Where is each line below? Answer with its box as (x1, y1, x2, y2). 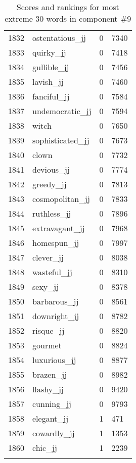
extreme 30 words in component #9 (5, 13, 131, 24)
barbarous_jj (32, 295, 79, 307)
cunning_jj (32, 398, 71, 409)
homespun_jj (32, 237, 79, 248)
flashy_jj (32, 383, 64, 395)
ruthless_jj (32, 208, 71, 219)
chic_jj (32, 442, 57, 453)
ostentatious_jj (32, 32, 86, 43)
